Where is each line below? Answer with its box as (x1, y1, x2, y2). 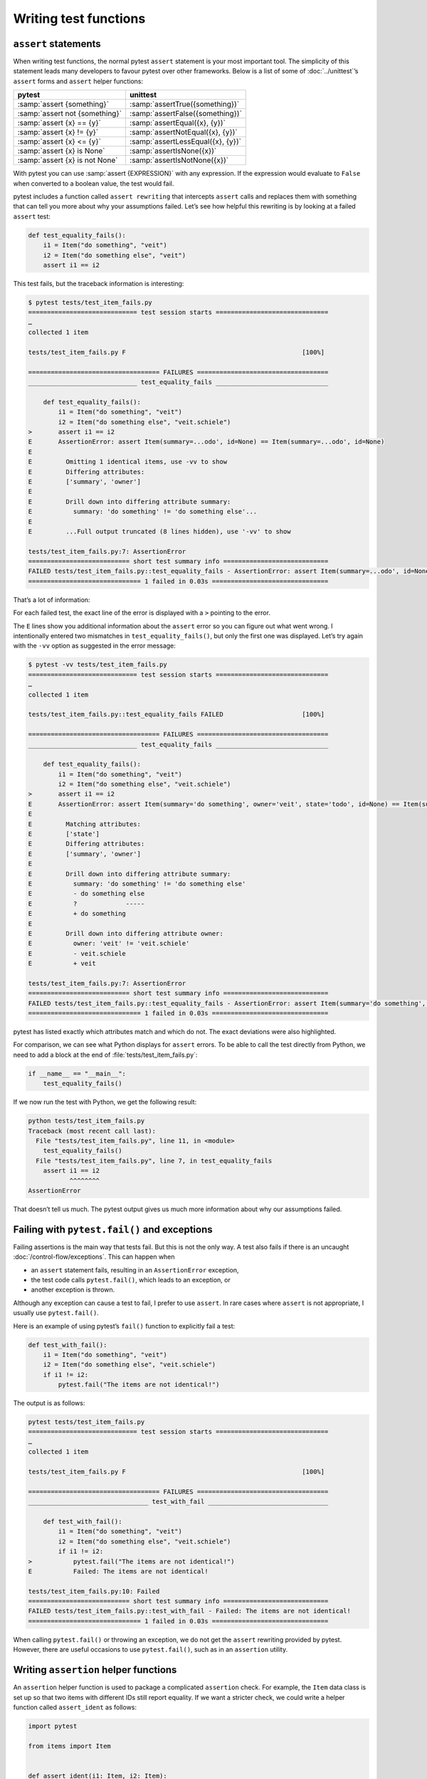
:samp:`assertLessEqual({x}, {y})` (129, 137, 242, 147)
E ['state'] (28, 830, 100, 838)
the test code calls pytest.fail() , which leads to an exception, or (31, 1275, 231, 1284)
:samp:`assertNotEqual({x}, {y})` (129, 127, 238, 137)
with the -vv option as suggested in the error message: (13, 641, 176, 650)
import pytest (28, 1722, 78, 1730)
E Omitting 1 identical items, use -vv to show (28, 458, 228, 466)
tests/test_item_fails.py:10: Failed (28, 1587, 160, 1595)
